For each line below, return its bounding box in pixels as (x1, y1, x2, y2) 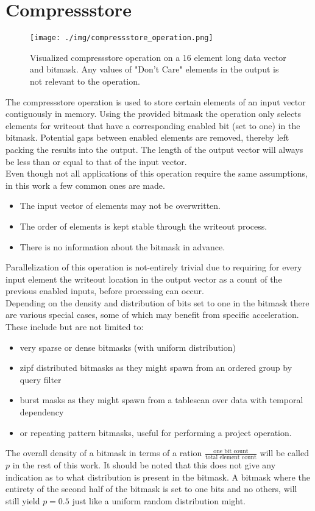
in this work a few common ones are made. (5, 178, 165, 191)
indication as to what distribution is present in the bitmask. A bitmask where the (5, 470, 310, 483)
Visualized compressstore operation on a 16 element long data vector (30, 51, 286, 63)
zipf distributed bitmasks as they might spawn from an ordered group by (19, 361, 292, 374)
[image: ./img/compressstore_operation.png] (30, 33, 213, 43)
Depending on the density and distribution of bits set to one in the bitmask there (5, 296, 310, 309)
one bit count (213, 448, 249, 454)
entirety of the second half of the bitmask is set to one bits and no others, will (5, 482, 297, 495)
